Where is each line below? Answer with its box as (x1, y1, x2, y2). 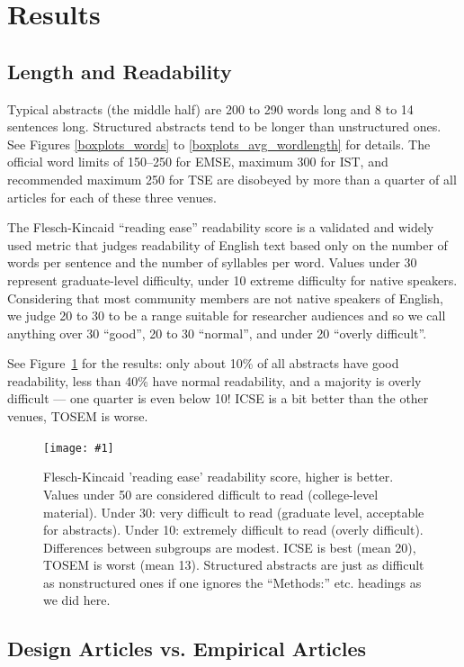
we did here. (43, 590, 111, 609)
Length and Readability (7, 57, 232, 85)
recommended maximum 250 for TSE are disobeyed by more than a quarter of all (7, 169, 457, 188)
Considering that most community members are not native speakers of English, (7, 288, 443, 307)
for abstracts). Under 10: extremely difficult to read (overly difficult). (43, 520, 424, 539)
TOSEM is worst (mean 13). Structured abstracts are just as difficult (43, 555, 424, 574)
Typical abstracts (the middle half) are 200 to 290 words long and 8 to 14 (7, 99, 414, 118)
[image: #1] (43, 441, 114, 455)
